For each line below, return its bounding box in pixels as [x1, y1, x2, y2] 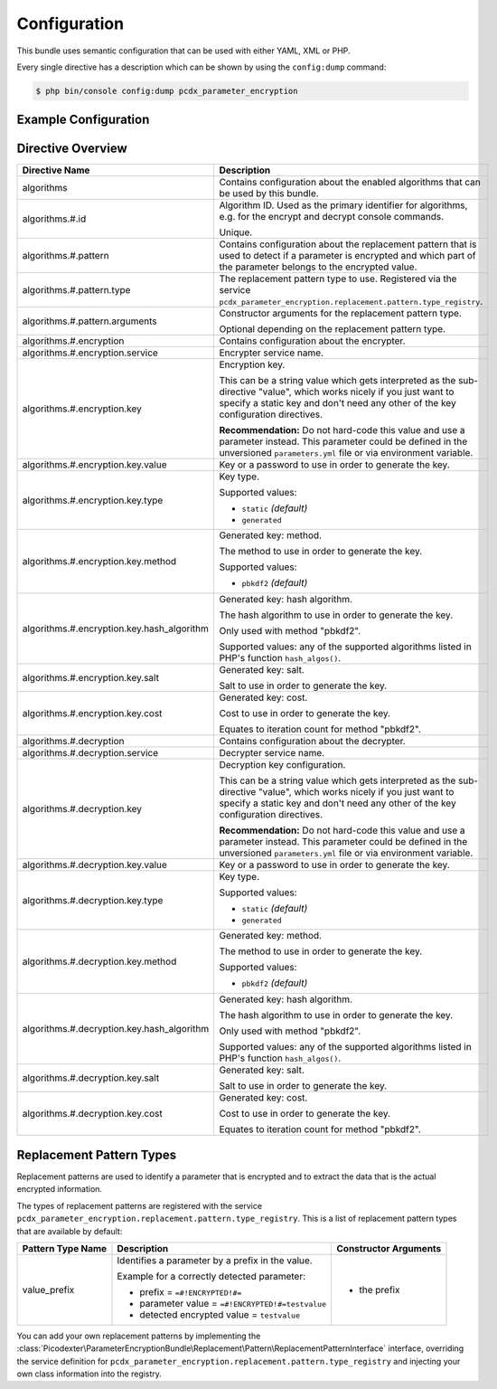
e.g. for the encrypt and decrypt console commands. [219, 211, 445, 223]
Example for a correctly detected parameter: [117, 1270, 306, 1282]
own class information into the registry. [16, 1368, 163, 1379]
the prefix [358, 1283, 400, 1296]
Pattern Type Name [22, 1242, 108, 1254]
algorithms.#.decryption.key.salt [22, 1072, 160, 1084]
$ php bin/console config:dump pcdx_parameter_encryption [35, 86, 298, 96]
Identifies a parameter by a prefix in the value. [117, 1253, 313, 1266]
